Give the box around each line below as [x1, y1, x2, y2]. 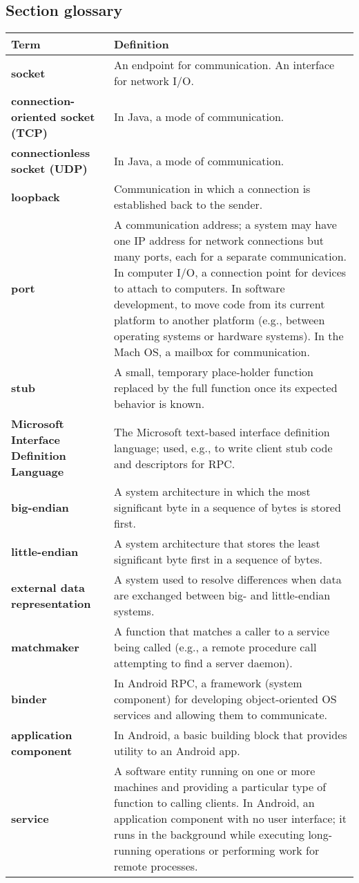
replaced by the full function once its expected [113, 380, 338, 396]
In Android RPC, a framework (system [113, 675, 302, 691]
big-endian [11, 499, 69, 516]
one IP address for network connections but [113, 232, 324, 249]
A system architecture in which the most [113, 483, 311, 500]
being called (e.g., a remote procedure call [113, 639, 317, 656]
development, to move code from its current [113, 296, 325, 313]
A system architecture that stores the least [113, 535, 320, 552]
